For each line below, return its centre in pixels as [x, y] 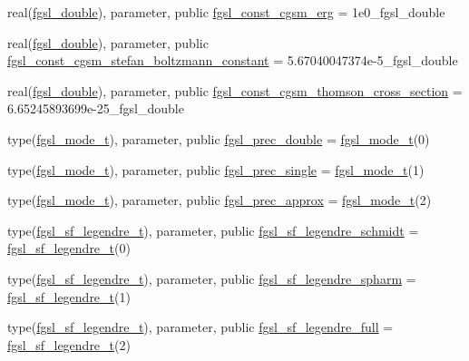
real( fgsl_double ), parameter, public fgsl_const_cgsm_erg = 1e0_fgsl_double [226, 12]
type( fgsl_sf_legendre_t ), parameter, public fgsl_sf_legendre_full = [200, 327]
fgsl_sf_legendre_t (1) [69, 296]
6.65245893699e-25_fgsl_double [96, 108]
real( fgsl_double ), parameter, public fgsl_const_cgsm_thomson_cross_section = [235, 90]
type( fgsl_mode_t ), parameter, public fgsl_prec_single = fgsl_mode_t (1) [216, 169]
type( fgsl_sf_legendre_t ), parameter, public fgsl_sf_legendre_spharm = [212, 278]
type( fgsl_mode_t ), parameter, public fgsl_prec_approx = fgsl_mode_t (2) [220, 200]
